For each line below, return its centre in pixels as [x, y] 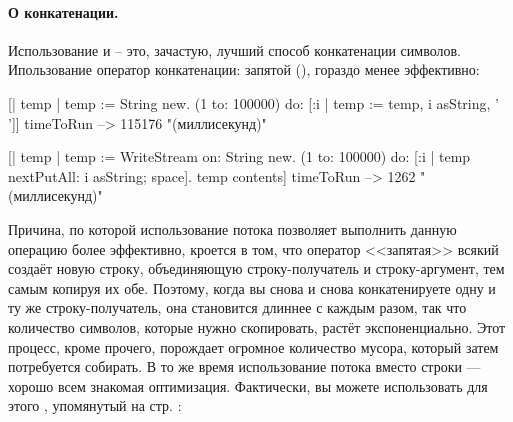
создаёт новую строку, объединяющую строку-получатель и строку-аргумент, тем [256, 268]
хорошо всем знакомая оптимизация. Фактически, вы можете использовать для [248, 385]
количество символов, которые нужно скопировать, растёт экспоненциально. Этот [257, 326]
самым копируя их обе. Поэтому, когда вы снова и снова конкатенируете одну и [252, 287]
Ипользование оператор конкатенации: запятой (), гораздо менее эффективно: [244, 69]
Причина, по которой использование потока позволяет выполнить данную [232, 228]
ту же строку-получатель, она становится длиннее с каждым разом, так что [237, 307]
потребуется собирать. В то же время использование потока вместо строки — [244, 366]
